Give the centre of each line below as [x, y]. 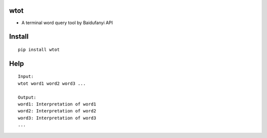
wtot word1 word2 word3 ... [52, 83]
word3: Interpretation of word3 [57, 118]
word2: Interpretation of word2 [57, 111]
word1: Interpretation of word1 [57, 104]
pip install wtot [39, 50]
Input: [26, 77]
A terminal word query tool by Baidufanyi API [67, 23]
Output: [27, 97]
